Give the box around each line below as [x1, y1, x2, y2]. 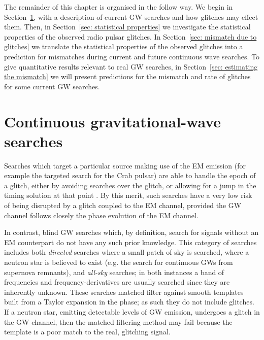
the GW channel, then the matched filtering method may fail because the [4, 316, 233, 327]
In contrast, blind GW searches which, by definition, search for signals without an [4, 227, 259, 237]
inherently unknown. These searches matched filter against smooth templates [4, 286, 244, 297]
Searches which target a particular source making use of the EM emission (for [4, 160, 246, 171]
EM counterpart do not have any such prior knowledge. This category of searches [4, 236, 257, 247]
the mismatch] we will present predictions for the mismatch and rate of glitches [4, 71, 251, 82]
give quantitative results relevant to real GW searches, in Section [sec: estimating [4, 61, 258, 72]
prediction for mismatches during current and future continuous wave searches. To [4, 51, 260, 61]
